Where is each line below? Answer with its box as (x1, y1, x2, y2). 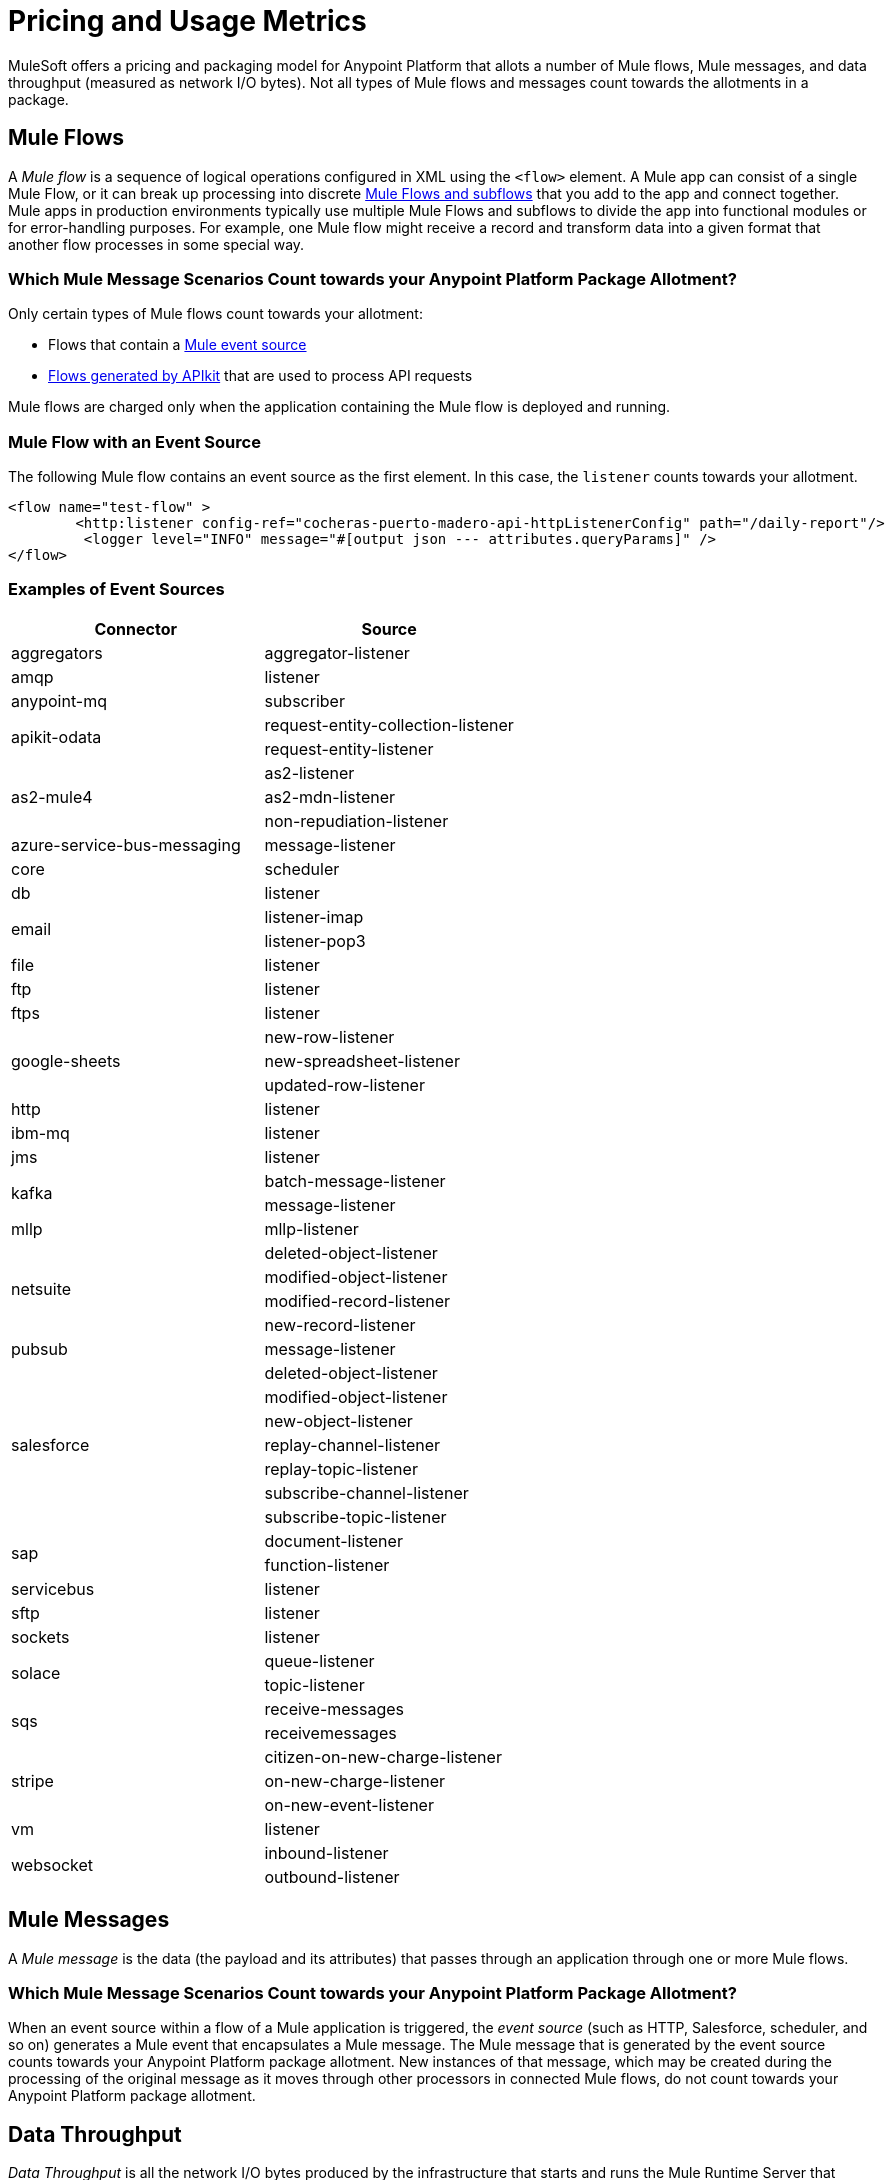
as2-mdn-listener (264, 786, 396, 807)
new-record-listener (264, 1314, 416, 1335)
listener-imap (264, 906, 364, 927)
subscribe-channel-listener (264, 1482, 469, 1503)
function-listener (264, 1554, 390, 1575)
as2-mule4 (11, 786, 93, 807)
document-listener (264, 1530, 403, 1551)
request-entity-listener (264, 738, 434, 759)
